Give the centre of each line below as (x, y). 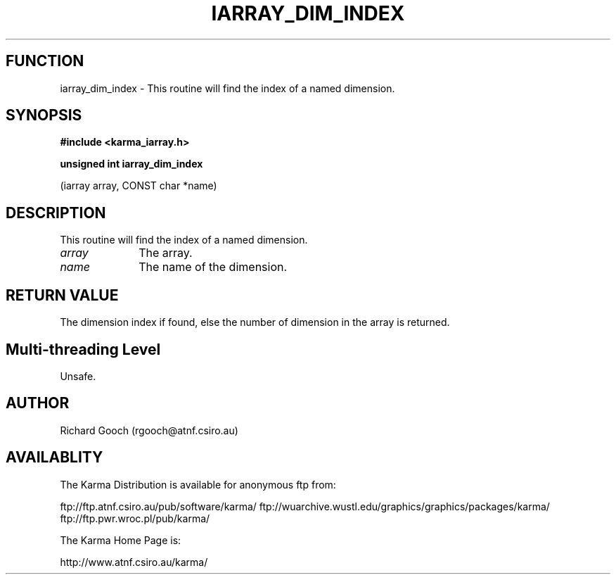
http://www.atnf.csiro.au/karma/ (134, 562)
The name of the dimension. (213, 267)
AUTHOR (38, 403)
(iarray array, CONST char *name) (139, 186)
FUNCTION (45, 61)
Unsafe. (78, 376)
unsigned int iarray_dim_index (131, 164)
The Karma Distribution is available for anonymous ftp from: (198, 484)
